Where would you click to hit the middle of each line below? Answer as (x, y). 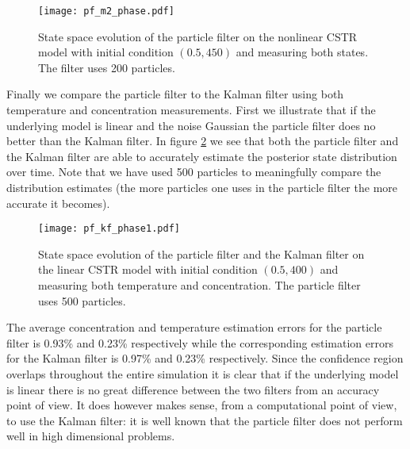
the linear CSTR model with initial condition (148, 269)
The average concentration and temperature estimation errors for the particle (194, 327)
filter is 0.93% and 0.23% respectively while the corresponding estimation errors (200, 342)
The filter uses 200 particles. (107, 67)
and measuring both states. (302, 52)
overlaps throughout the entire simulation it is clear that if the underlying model (203, 374)
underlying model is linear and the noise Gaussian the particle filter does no (191, 125)
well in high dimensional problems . (91, 436)
